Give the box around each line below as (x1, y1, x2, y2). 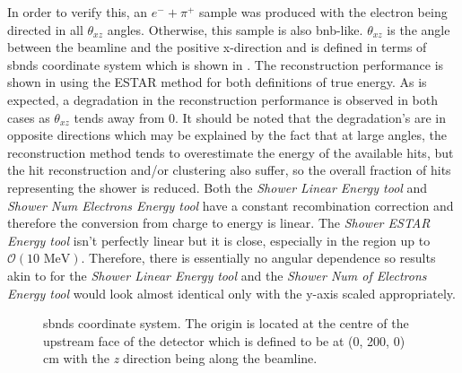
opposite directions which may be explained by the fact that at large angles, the (7, 126, 447, 144)
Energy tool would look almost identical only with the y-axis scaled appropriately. (7, 283, 456, 302)
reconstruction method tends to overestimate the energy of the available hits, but (7, 143, 454, 161)
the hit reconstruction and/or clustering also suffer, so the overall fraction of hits (7, 160, 451, 179)
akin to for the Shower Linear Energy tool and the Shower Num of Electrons (7, 265, 427, 284)
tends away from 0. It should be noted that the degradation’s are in (74, 108, 447, 126)
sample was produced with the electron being (198, 3, 448, 21)
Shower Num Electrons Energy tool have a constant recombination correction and (7, 195, 454, 214)
